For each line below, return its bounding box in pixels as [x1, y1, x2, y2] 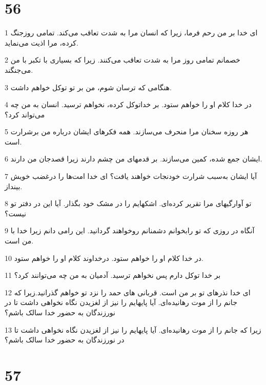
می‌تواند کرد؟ [5, 109, 45, 119]
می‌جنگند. [5, 64, 33, 75]
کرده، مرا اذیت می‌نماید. [5, 37, 78, 48]
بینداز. [5, 180, 23, 191]
